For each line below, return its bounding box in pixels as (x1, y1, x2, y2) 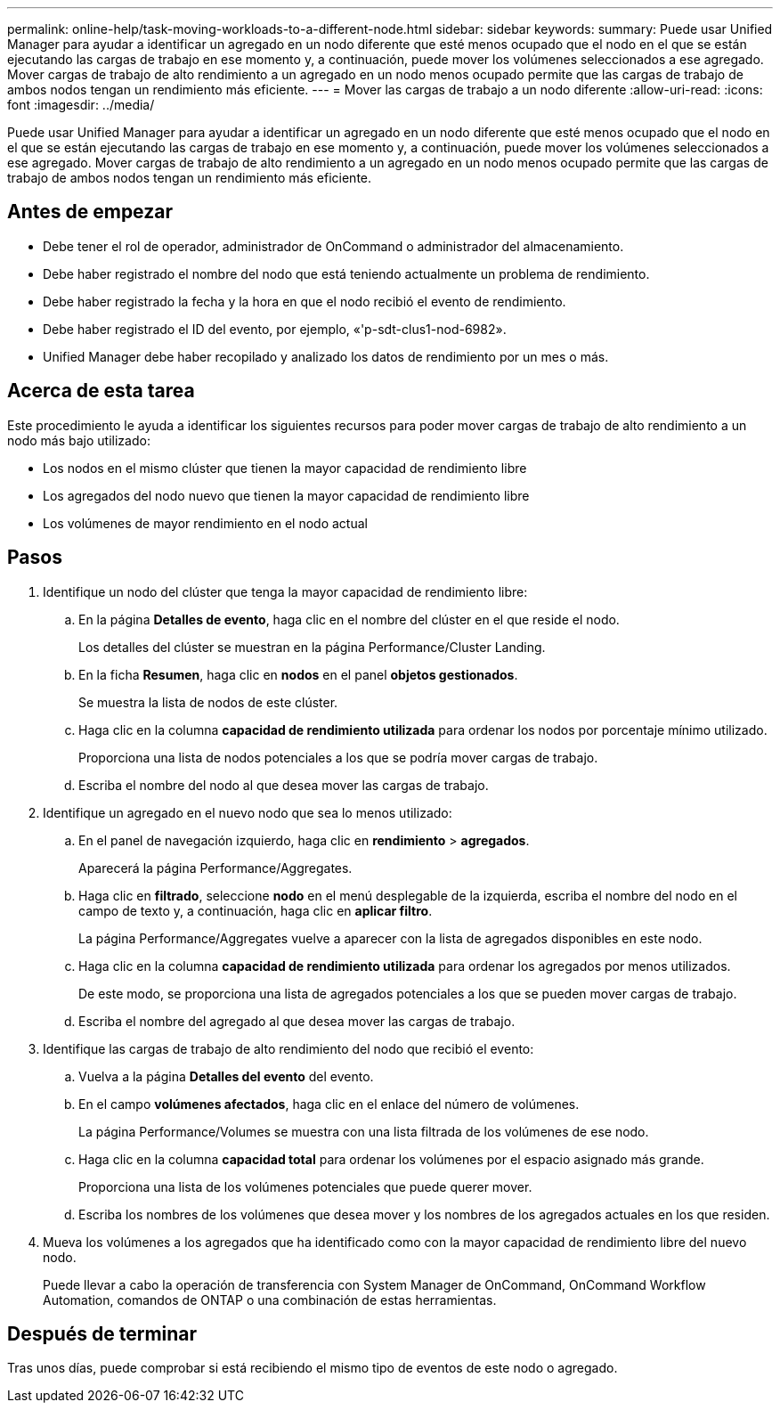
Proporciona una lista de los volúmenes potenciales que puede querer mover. (78, 1178, 532, 1194)
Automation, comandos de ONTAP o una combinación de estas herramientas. (43, 1292, 497, 1308)
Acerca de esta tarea (7, 379, 195, 403)
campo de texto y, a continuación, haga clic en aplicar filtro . (78, 902, 433, 918)
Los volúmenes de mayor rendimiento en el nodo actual (43, 515, 368, 531)
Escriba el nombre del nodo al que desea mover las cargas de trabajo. (78, 777, 489, 793)
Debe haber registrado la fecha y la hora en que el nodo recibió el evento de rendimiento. (43, 293, 566, 309)
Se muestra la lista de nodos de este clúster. (78, 694, 338, 710)
